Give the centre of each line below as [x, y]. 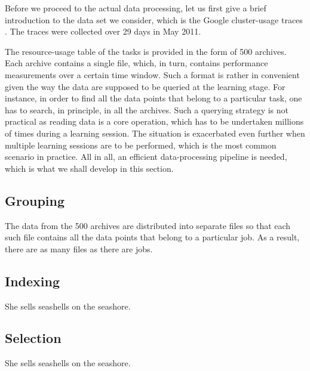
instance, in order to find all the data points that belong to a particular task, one [154, 98]
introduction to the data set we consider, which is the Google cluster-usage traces [154, 19]
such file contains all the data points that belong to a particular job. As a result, [152, 237]
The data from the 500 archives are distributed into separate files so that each [148, 225]
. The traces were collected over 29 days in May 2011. [103, 31]
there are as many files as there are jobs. [79, 248]
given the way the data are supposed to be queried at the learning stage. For [145, 86]
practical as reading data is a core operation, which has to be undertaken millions [154, 121]
